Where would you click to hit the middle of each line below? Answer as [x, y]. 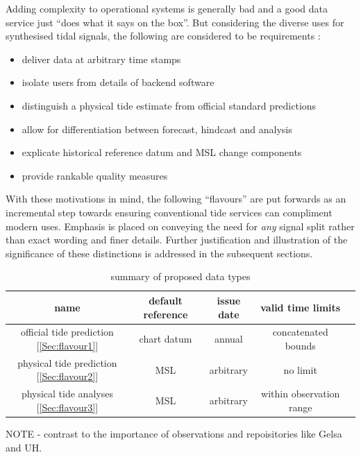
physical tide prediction [67, 362]
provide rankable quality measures [95, 175]
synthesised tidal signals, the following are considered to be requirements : [163, 36]
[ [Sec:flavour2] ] [67, 376]
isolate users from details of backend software [118, 82]
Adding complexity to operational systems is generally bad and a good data [167, 8]
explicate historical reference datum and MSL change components [162, 152]
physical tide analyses [67, 394]
